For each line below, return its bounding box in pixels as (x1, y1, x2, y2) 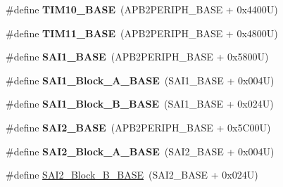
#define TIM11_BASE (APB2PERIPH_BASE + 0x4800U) (6, 25, 278, 40)
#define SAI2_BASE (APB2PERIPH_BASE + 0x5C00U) (6, 120, 271, 134)
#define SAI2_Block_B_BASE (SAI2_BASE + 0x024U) (6, 167, 258, 182)
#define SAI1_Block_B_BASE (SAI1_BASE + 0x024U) (6, 96, 274, 111)
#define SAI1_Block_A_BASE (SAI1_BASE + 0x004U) (6, 72, 275, 87)
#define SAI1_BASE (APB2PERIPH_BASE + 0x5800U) (6, 49, 269, 64)
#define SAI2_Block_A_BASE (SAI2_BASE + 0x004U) (6, 143, 275, 158)
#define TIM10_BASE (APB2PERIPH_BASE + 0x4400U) (6, 2, 278, 16)
